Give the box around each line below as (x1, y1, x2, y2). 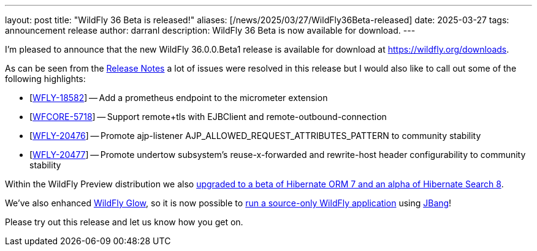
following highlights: (5, 73, 86, 84)
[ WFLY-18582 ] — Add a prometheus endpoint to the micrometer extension (29, 92, 328, 103)
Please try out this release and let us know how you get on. (5, 217, 243, 227)
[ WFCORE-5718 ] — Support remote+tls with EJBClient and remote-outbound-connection (29, 111, 387, 122)
